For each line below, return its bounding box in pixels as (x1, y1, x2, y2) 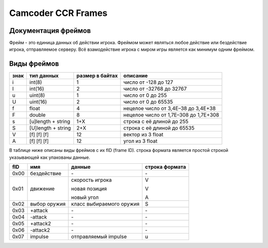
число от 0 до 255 (123, 92, 167, 99)
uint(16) (29, 99, 47, 106)
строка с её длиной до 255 (123, 118, 189, 125)
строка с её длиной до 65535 (123, 124, 195, 131)
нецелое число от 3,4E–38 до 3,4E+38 (123, 105, 216, 112)
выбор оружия (30, 201, 66, 208)
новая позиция (71, 185, 107, 192)
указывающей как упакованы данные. (9, 154, 90, 160)
